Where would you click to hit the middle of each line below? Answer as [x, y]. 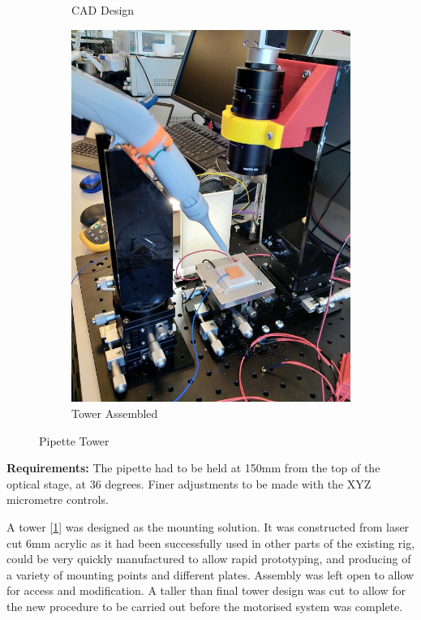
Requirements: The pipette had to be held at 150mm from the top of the [193, 468]
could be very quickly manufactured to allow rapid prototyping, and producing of [209, 559]
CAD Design [103, 10]
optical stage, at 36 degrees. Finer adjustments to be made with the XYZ [189, 483]
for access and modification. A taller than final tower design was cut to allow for [206, 590]
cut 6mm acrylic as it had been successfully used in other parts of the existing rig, [211, 542]
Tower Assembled [115, 413]
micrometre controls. [58, 499]
